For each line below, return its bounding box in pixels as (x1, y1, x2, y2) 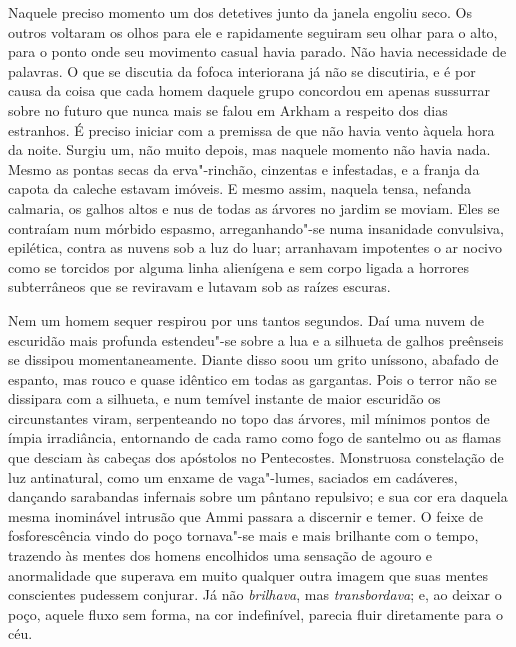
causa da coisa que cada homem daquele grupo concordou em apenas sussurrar (8, 80, 491, 101)
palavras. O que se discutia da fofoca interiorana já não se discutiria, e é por (8, 60, 476, 81)
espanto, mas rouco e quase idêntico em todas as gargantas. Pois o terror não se (8, 368, 497, 389)
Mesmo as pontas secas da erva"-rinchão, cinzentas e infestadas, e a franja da (8, 158, 480, 179)
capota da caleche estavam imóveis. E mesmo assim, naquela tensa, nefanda (8, 178, 471, 199)
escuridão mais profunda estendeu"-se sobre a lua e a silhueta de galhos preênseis (8, 329, 504, 350)
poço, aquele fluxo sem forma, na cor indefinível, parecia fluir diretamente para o (8, 603, 503, 624)
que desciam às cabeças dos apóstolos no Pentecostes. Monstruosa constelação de (8, 447, 504, 468)
